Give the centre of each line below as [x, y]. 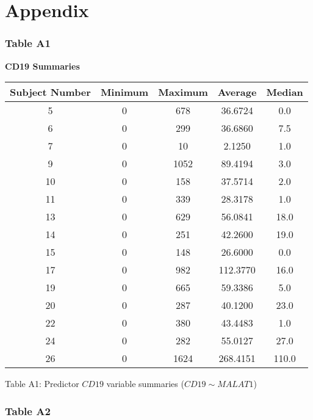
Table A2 [28, 411]
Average [237, 92]
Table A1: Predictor [42, 384]
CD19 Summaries [42, 66]
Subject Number [50, 92]
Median [285, 92]
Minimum [124, 92]
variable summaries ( [145, 384]
